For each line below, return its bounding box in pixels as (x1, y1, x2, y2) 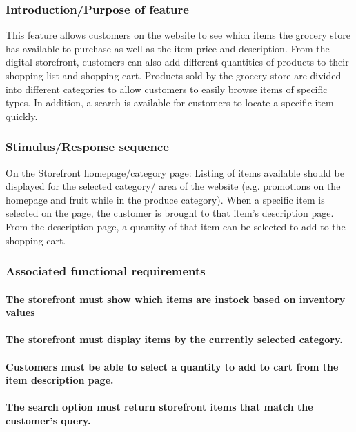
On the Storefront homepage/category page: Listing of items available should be (6, 165, 344, 179)
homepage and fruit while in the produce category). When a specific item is (6, 192, 325, 206)
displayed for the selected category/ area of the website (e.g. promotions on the (6, 179, 341, 193)
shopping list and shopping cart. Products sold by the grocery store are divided (6, 68, 342, 82)
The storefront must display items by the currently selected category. (6, 332, 343, 346)
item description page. (6, 373, 114, 387)
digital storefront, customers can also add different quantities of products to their (6, 55, 349, 69)
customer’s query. (6, 413, 91, 427)
